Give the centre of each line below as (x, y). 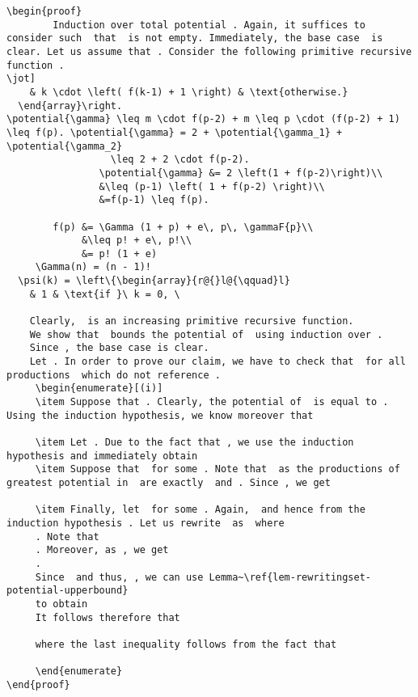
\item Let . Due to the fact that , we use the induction (194, 442)
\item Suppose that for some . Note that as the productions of (217, 469)
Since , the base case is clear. (119, 348)
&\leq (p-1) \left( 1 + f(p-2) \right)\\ (212, 186)
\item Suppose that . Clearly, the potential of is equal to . (212, 402)
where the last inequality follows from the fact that (186, 644)
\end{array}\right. (70, 106)
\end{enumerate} (79, 672)
